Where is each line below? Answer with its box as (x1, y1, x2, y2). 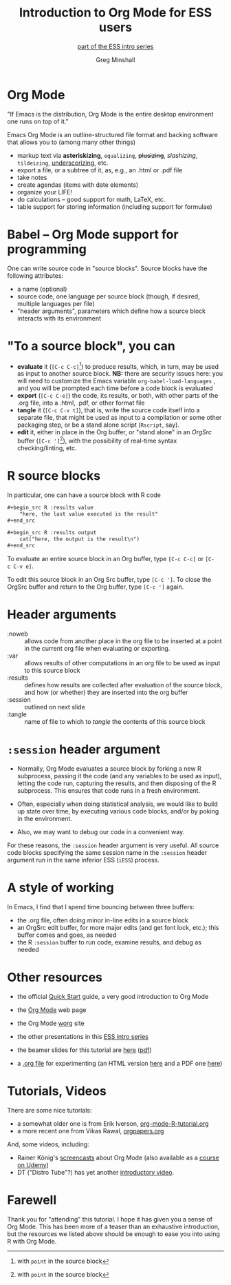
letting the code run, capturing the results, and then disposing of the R (16, 779, 217, 787)
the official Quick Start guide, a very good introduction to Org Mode (16, 992, 209, 1000)
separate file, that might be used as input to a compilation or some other (16, 414, 222, 422)
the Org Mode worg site (16, 1019, 85, 1027)
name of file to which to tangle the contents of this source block (24, 718, 206, 725)
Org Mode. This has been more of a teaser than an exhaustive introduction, (7, 1222, 220, 1231)
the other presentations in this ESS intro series (16, 1032, 149, 1040)
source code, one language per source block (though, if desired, (16, 292, 201, 301)
